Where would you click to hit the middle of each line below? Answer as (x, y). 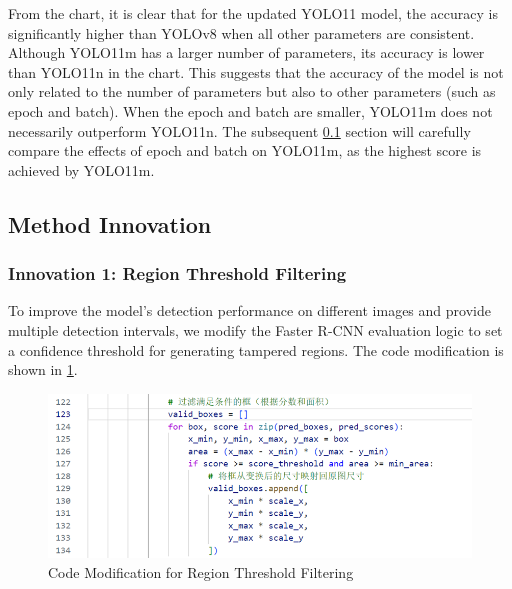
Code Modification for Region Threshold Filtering (201, 571)
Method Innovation (110, 223)
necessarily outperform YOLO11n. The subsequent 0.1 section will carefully (239, 130)
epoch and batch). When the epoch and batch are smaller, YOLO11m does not (250, 110)
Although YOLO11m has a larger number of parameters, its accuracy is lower (246, 52)
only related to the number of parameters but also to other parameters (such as (252, 91)
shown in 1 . (43, 369)
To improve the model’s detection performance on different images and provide (249, 310)
